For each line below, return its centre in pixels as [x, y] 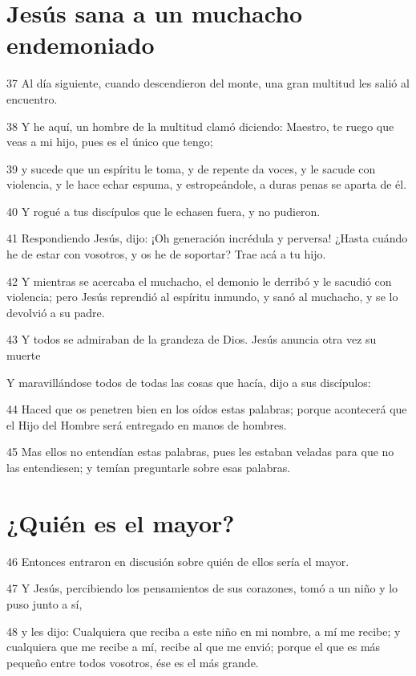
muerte [24, 355]
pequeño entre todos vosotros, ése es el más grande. [133, 662]
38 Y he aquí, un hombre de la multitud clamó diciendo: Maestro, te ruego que [200, 126]
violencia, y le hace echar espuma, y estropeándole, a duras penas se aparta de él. [207, 184]
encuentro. [32, 98]
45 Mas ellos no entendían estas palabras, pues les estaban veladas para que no [200, 452]
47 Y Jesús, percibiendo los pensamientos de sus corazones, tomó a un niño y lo [202, 588]
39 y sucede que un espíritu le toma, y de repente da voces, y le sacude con [191, 168]
